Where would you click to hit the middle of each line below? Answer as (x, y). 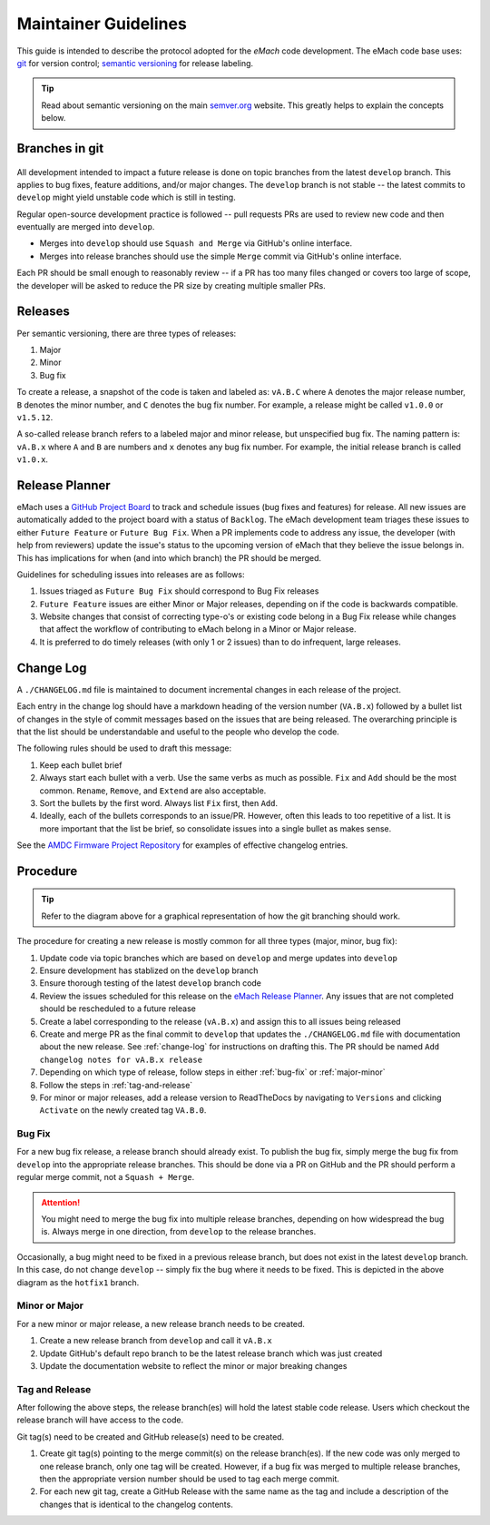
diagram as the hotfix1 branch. (78, 1282)
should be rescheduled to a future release (118, 1008)
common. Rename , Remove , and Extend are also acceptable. (153, 791)
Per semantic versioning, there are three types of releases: (127, 333)
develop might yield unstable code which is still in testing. (126, 197)
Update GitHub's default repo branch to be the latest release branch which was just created (211, 1353)
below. (54, 118)
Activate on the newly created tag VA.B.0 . (123, 1110)
